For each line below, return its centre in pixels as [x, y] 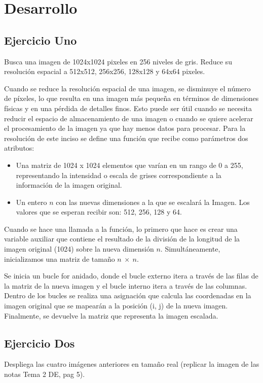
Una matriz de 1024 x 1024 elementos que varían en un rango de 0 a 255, [129, 165]
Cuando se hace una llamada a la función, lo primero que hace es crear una [121, 229]
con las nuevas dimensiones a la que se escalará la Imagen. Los [153, 202]
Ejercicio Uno [41, 40]
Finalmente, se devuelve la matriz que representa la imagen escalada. [111, 315]
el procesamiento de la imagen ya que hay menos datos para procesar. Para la [125, 128]
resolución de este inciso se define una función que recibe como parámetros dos [126, 138]
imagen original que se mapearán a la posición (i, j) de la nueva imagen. [116, 306]
